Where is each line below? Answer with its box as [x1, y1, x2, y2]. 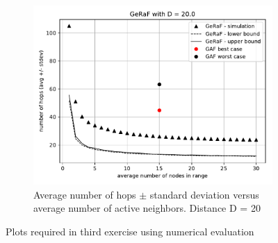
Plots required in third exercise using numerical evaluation [6, 224, 254, 238]
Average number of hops [33, 187, 136, 201]
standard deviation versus [149, 187, 259, 201]
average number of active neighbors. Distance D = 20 [33, 201, 261, 215]
